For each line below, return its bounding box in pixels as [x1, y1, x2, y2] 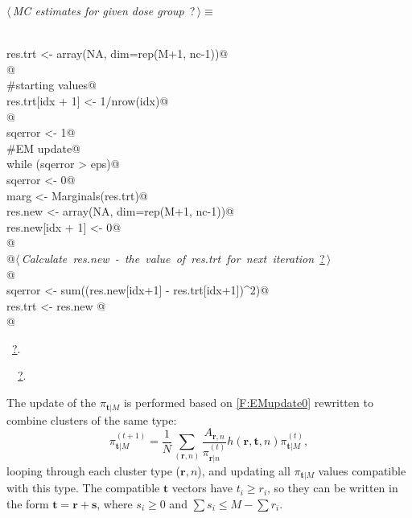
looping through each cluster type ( [6, 462, 181, 479]
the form [6, 495, 49, 512]
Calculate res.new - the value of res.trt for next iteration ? [21, 249, 325, 266]
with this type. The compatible [6, 479, 160, 496]
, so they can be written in [267, 479, 398, 496]
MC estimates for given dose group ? [12, 2, 196, 18]
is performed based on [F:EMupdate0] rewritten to [123, 394, 373, 411]
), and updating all [197, 462, 290, 479]
